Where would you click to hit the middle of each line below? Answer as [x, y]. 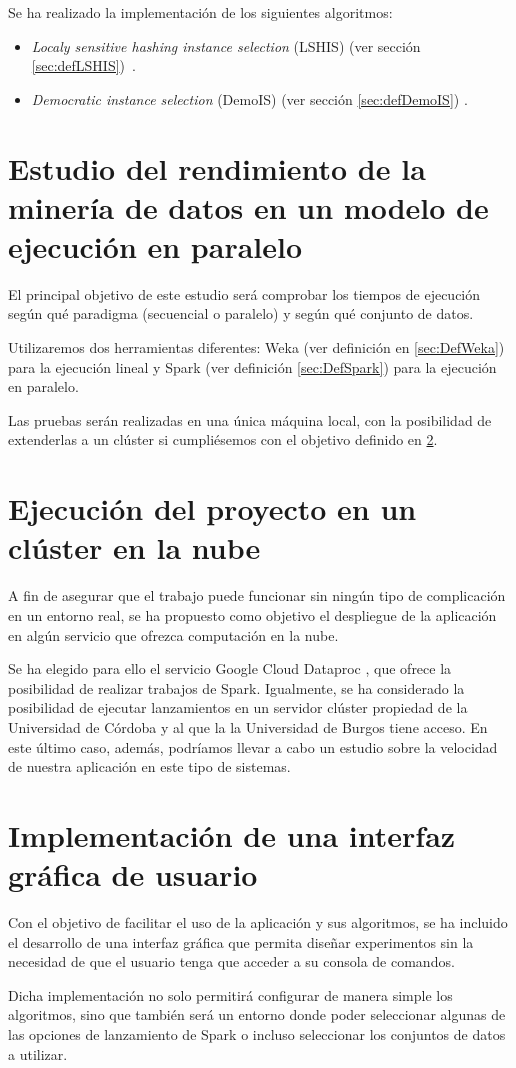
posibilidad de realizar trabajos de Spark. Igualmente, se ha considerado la [236, 687]
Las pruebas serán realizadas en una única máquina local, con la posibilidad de [250, 419]
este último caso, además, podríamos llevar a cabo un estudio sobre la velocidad [253, 746]
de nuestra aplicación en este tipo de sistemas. [149, 766]
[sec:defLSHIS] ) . [83, 65]
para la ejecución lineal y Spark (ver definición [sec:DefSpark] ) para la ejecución [252, 366]
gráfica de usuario [133, 874]
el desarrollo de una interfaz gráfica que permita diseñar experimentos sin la [241, 941]
